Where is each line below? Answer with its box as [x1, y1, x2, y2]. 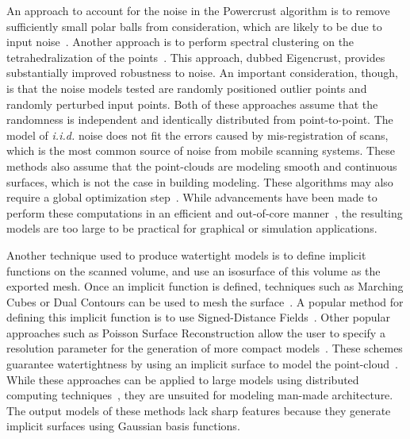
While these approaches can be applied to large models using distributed [6, 371, 359, 387]
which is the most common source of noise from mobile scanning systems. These [6, 142, 395, 159]
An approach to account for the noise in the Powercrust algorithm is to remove [6, 2, 390, 18]
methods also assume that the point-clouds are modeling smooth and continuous [6, 157, 397, 174]
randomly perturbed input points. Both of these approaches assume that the [6, 95, 378, 112]
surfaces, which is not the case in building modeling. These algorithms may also [6, 173, 393, 190]
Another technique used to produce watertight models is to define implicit [6, 246, 366, 263]
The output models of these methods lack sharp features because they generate [6, 402, 391, 418]
